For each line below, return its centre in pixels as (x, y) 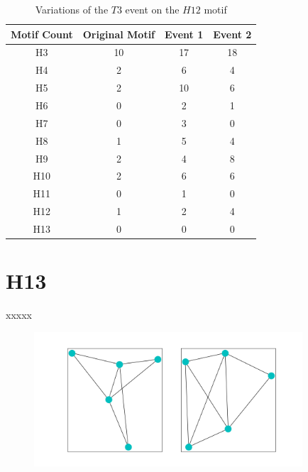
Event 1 (184, 34)
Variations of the (72, 9)
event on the (152, 9)
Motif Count (42, 34)
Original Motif (119, 34)
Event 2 (232, 34)
